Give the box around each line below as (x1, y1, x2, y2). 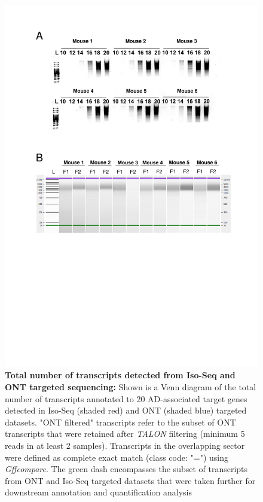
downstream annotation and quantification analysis (5, 486, 192, 498)
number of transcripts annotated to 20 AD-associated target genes (5, 392, 247, 405)
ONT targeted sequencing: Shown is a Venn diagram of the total (5, 380, 256, 393)
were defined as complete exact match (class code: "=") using (5, 451, 228, 463)
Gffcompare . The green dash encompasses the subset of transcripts (5, 463, 248, 475)
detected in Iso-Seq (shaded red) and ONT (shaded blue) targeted (5, 404, 247, 417)
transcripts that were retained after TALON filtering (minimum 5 (5, 427, 245, 440)
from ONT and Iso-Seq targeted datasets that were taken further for (5, 474, 256, 486)
